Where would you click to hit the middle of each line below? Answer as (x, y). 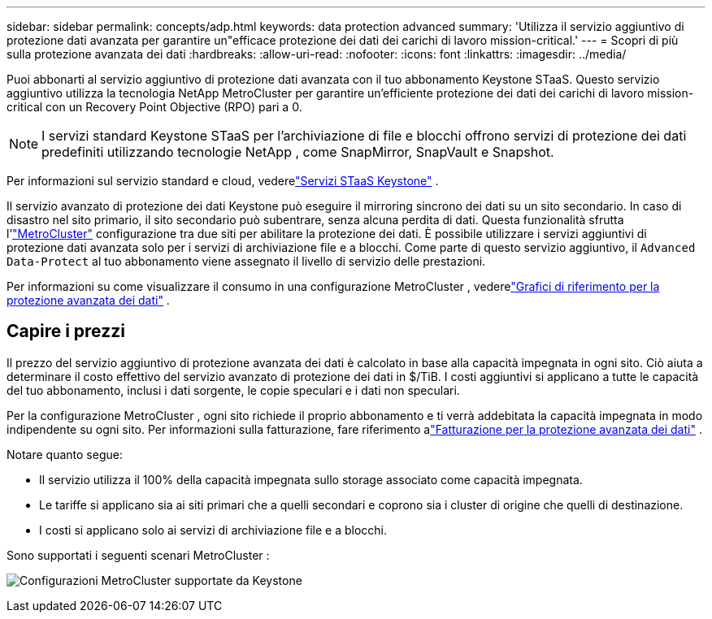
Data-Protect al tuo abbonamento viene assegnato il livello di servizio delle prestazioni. (246, 261)
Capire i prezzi (66, 331)
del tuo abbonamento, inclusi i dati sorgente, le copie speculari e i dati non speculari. (233, 390)
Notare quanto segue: (65, 454)
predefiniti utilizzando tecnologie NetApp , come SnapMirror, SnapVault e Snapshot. (298, 152)
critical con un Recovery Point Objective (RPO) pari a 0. (154, 107)
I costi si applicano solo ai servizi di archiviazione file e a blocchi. (213, 530)
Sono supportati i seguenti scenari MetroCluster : (138, 555)
